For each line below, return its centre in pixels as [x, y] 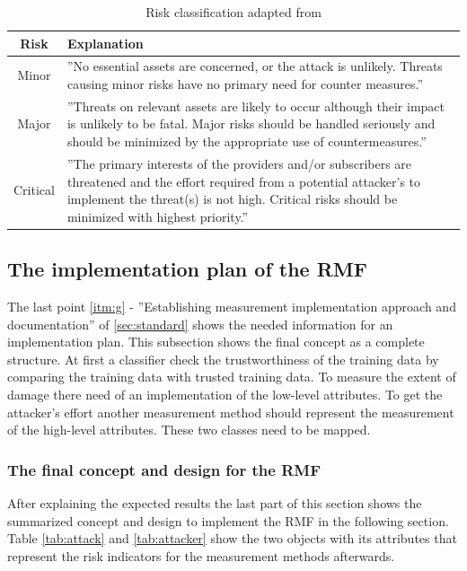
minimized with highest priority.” [158, 216]
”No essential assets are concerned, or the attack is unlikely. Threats [255, 66]
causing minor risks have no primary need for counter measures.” [245, 84]
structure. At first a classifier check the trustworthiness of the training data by [223, 359]
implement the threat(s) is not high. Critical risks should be [232, 199]
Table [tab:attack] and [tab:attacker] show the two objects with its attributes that [232, 538]
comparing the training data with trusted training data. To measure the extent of [232, 377]
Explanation [105, 43]
